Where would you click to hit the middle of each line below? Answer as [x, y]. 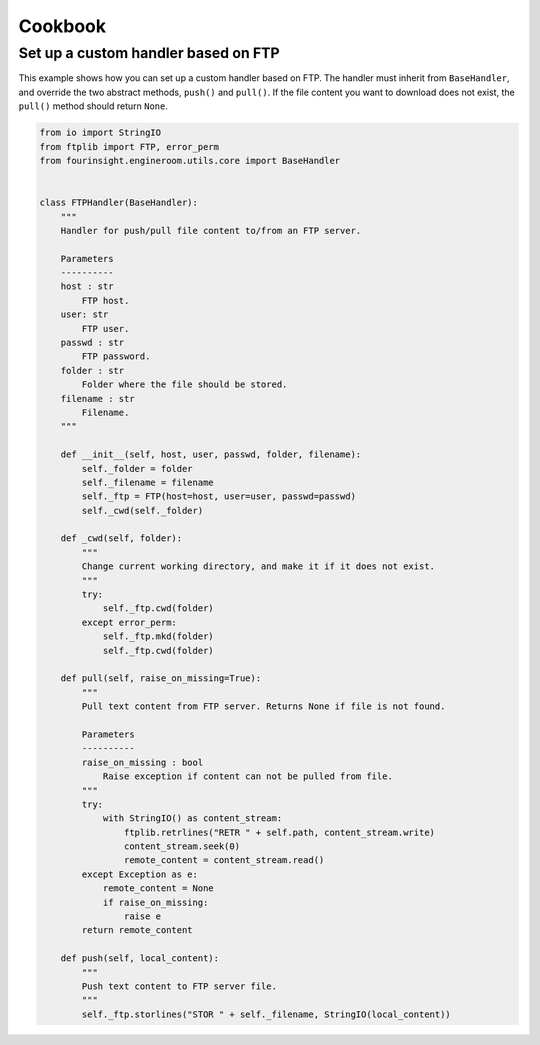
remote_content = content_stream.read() [224, 860]
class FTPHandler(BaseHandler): [119, 203]
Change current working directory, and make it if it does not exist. [258, 566]
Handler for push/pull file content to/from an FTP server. [211, 230]
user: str [84, 314]
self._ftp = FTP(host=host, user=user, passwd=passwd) [219, 496]
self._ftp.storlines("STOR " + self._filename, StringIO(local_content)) [266, 1014]
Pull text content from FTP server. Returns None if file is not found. [263, 706]
